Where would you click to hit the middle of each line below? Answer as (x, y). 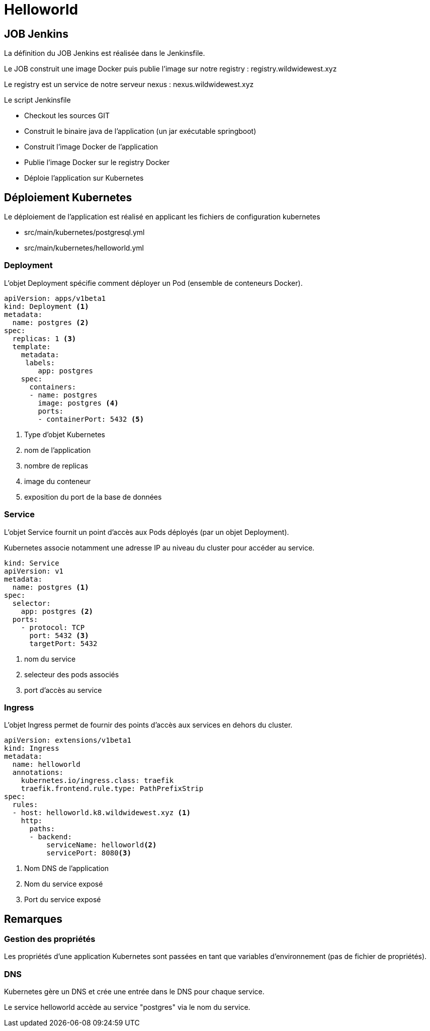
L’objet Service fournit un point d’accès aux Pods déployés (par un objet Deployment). (147, 532)
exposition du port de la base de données (93, 497)
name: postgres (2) (51, 322)
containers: (53, 387)
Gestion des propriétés (50, 939)
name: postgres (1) (51, 587)
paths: (42, 829)
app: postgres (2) (57, 611)
